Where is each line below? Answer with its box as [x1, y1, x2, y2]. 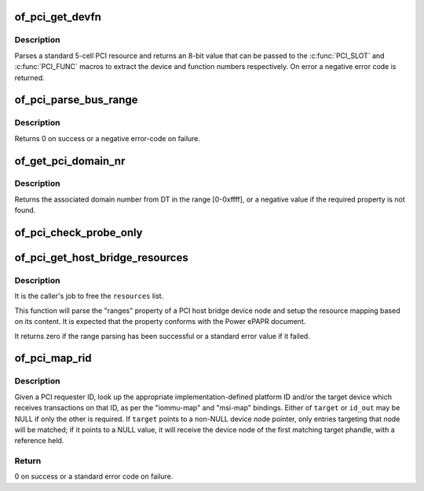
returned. [14, 73, 45, 82]
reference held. [14, 436, 64, 446]
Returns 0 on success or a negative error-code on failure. [14, 133, 200, 143]
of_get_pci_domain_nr [14, 154, 126, 168]
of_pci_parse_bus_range [14, 93, 138, 107]
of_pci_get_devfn [14, 10, 102, 24]
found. [14, 205, 36, 215]
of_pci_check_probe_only [14, 226, 143, 239]
